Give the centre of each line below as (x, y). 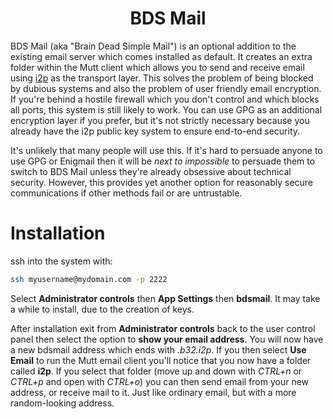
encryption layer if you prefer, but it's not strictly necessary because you (160, 120)
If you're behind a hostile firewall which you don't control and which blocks (165, 99)
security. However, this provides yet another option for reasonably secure (162, 182)
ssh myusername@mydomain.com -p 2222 (89, 279)
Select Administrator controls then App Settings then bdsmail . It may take (165, 298)
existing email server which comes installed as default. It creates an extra (161, 56)
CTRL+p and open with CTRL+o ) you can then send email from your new (160, 381)
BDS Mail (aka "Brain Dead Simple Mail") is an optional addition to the (153, 46)
